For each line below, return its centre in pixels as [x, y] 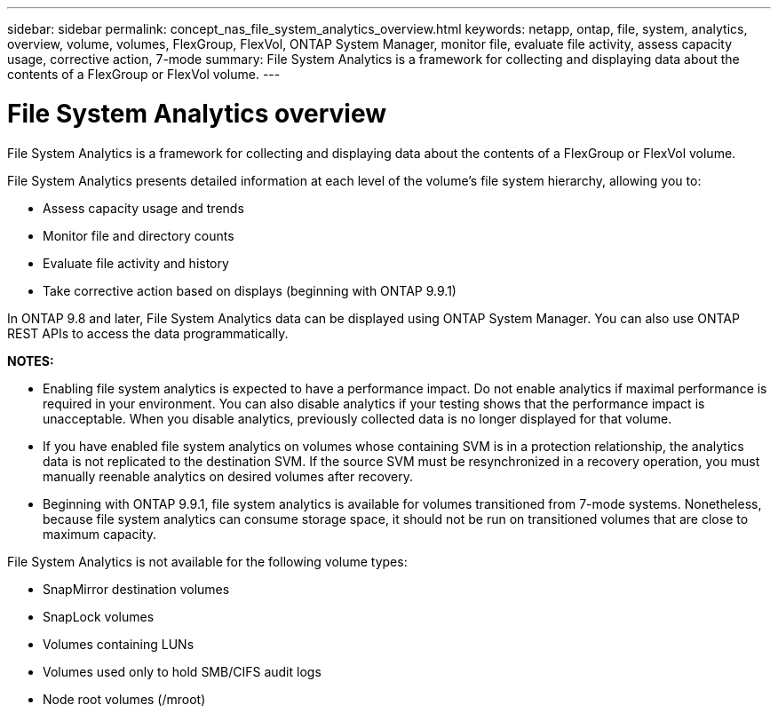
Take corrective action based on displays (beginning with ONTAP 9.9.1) [250, 290]
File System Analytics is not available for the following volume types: [207, 561]
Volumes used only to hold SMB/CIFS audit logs [182, 671]
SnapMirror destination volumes [136, 589]
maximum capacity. [99, 534]
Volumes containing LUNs [119, 644]
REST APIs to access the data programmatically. [148, 333]
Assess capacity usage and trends [143, 208]
